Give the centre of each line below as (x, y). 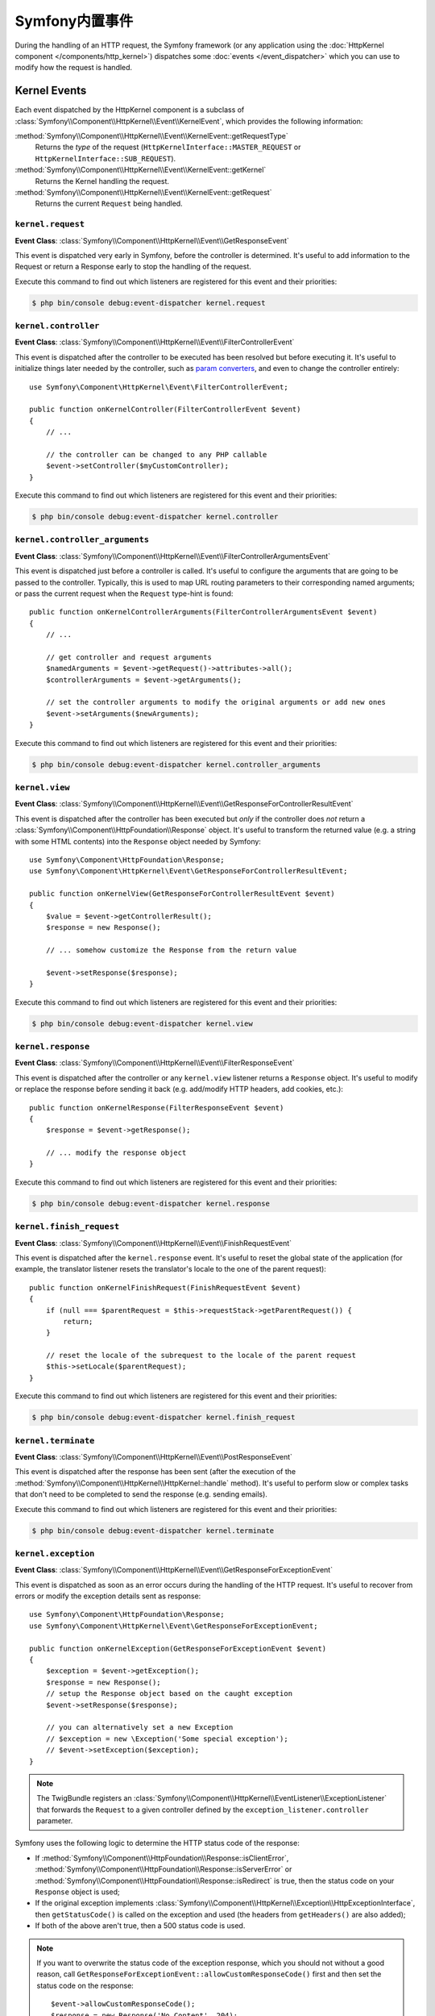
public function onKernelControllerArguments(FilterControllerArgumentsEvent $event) (203, 612)
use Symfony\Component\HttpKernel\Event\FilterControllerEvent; (159, 387)
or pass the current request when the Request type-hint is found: (124, 594)
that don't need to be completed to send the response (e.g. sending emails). (141, 1494)
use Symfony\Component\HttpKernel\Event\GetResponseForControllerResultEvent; (188, 871)
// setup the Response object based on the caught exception (169, 1694)
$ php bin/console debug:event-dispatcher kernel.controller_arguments (176, 764)
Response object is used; (77, 1892)
